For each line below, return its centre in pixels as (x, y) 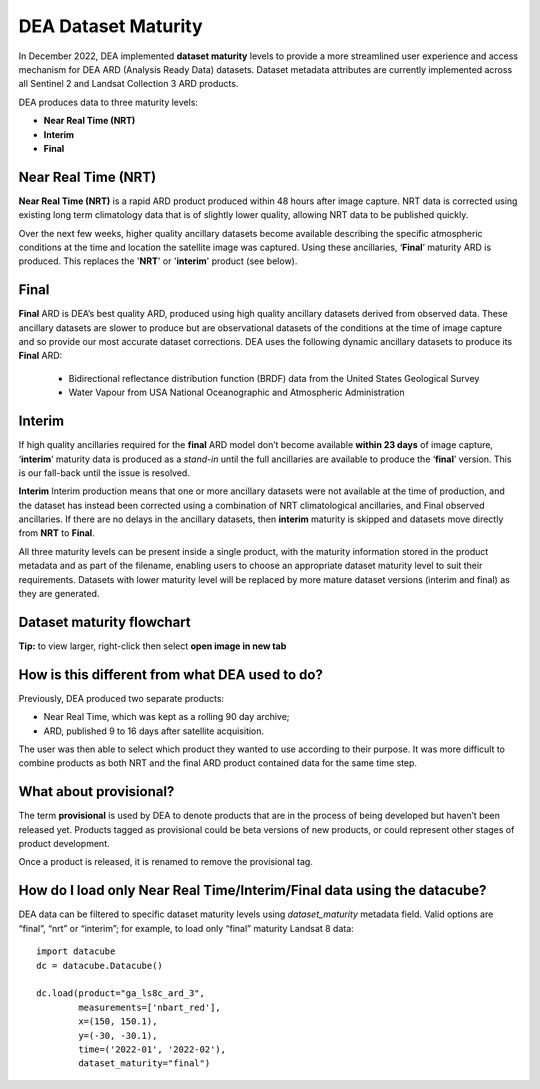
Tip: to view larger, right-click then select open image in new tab (152, 646)
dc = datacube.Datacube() (100, 965)
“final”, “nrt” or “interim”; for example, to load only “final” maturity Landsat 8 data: (186, 928)
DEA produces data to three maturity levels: (108, 102)
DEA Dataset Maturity (110, 26)
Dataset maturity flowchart (104, 621)
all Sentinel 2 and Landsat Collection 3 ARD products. (128, 84)
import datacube (76, 951)
